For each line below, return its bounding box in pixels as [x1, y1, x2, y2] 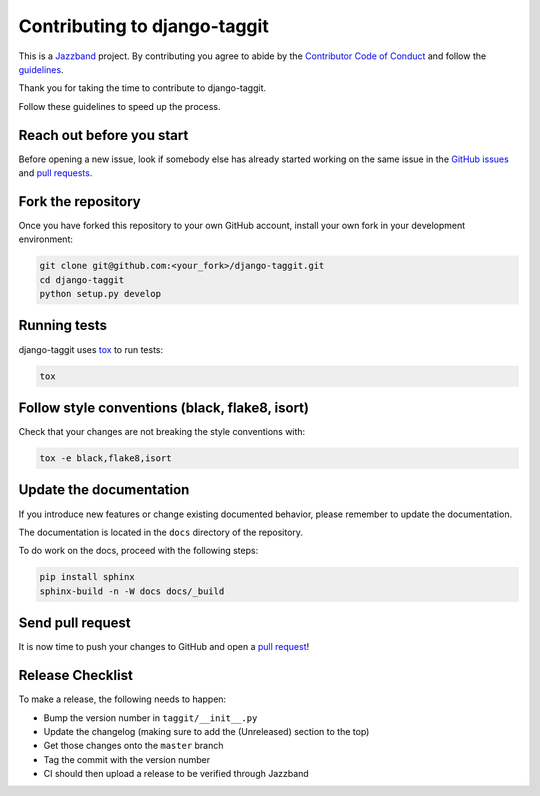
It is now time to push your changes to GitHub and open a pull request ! [18, 641, 310, 653]
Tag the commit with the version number [43, 753, 211, 765]
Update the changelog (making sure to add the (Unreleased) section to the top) [43, 725, 370, 737]
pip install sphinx [39, 571, 135, 583]
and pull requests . [18, 167, 93, 179]
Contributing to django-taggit [18, 15, 269, 37]
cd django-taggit [39, 274, 125, 285]
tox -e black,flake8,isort [39, 453, 172, 464]
